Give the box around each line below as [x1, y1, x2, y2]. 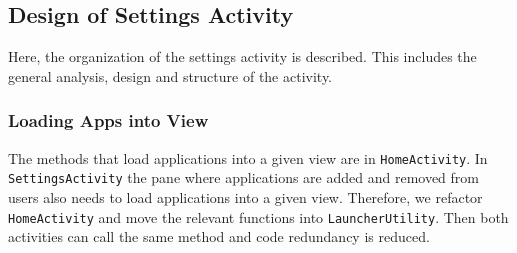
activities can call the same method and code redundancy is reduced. [8, 226, 430, 247]
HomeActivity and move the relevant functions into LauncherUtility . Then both [8, 206, 509, 227]
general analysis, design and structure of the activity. [8, 65, 333, 86]
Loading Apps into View [8, 108, 209, 133]
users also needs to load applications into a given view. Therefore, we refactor [8, 186, 483, 207]
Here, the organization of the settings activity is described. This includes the [8, 46, 477, 67]
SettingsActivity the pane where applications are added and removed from [8, 167, 479, 188]
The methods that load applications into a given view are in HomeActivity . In [8, 147, 488, 168]
